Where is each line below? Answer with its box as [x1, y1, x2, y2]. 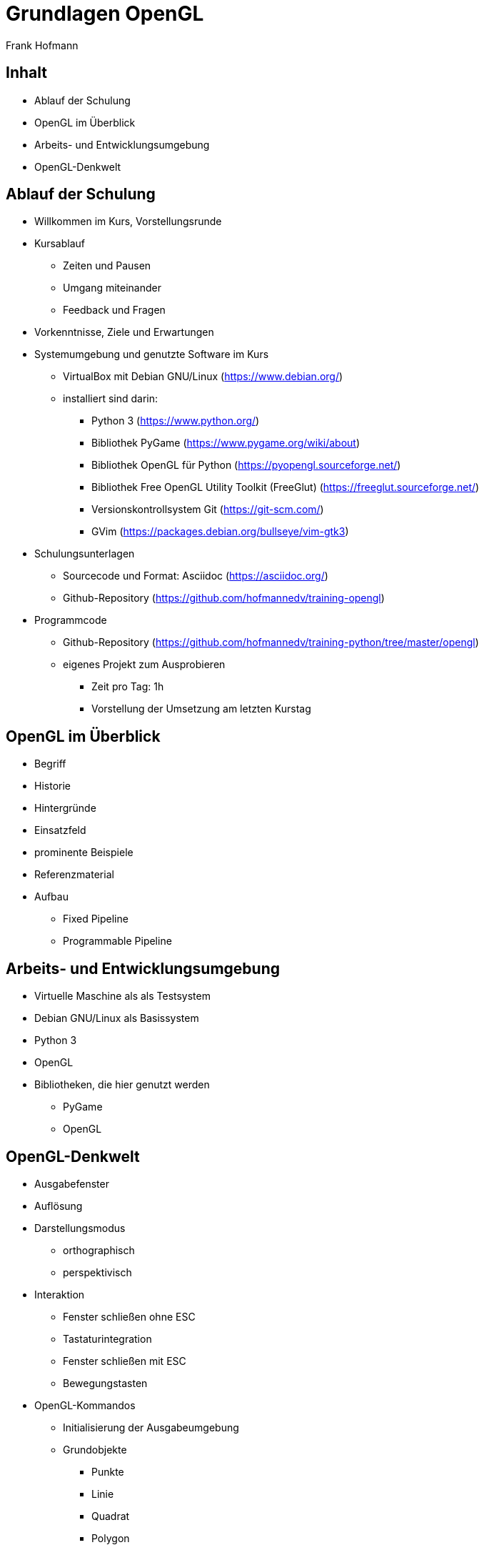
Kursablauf [34, 237, 86, 250]
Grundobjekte [63, 1443, 127, 1456]
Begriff [34, 757, 66, 770]
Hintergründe [34, 802, 96, 815]
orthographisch [63, 1243, 135, 1256]
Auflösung [34, 1199, 83, 1212]
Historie [34, 780, 71, 793]
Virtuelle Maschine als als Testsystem [34, 990, 211, 1003]
